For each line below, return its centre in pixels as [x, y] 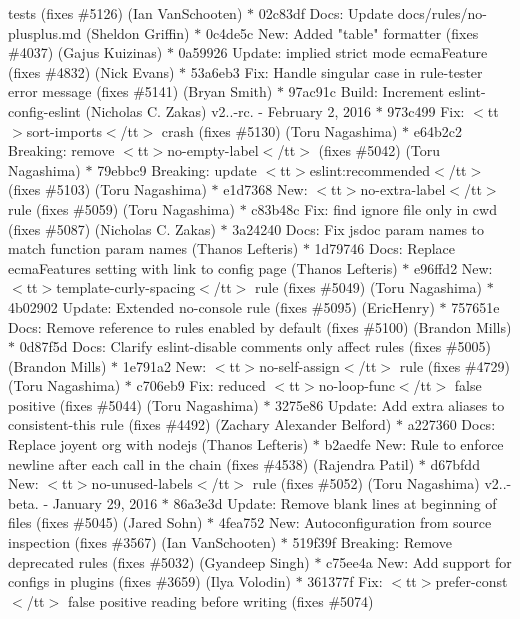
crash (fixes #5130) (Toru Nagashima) [279, 130]
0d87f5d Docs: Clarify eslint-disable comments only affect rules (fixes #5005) [255, 346]
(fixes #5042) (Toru [379, 150]
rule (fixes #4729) [454, 365]
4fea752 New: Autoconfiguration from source [355, 522]
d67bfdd [455, 463]
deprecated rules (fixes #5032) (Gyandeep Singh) [159, 561]
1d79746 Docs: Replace [385, 248]
